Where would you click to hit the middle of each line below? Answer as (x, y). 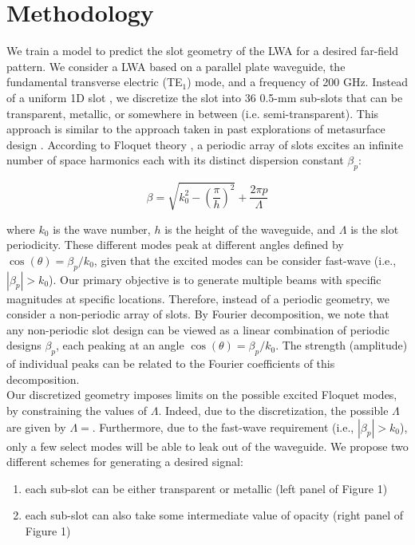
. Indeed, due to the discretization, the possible (273, 410)
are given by (36, 427)
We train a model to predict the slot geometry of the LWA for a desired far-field (202, 51)
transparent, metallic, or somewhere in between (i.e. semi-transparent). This (193, 113)
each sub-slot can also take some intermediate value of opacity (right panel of (214, 515)
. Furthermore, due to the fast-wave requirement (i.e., (223, 427)
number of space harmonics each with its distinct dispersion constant (175, 160)
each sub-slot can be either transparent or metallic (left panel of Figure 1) (206, 488)
